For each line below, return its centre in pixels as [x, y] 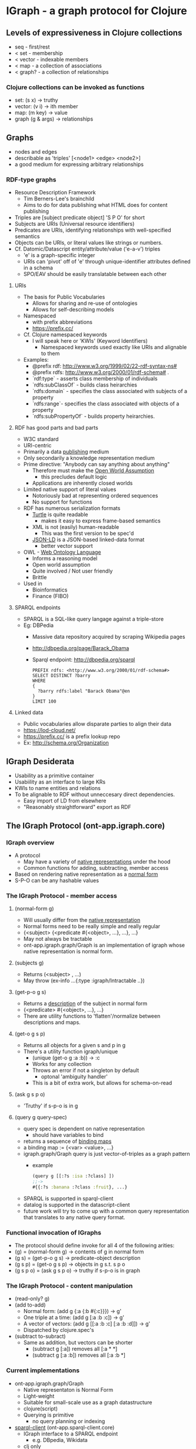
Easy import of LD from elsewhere [65, 801]
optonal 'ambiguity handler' [74, 1077]
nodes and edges [36, 152]
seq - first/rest [32, 47]
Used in [33, 584]
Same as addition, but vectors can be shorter [78, 1343]
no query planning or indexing [69, 1421]
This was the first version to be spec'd [87, 534]
